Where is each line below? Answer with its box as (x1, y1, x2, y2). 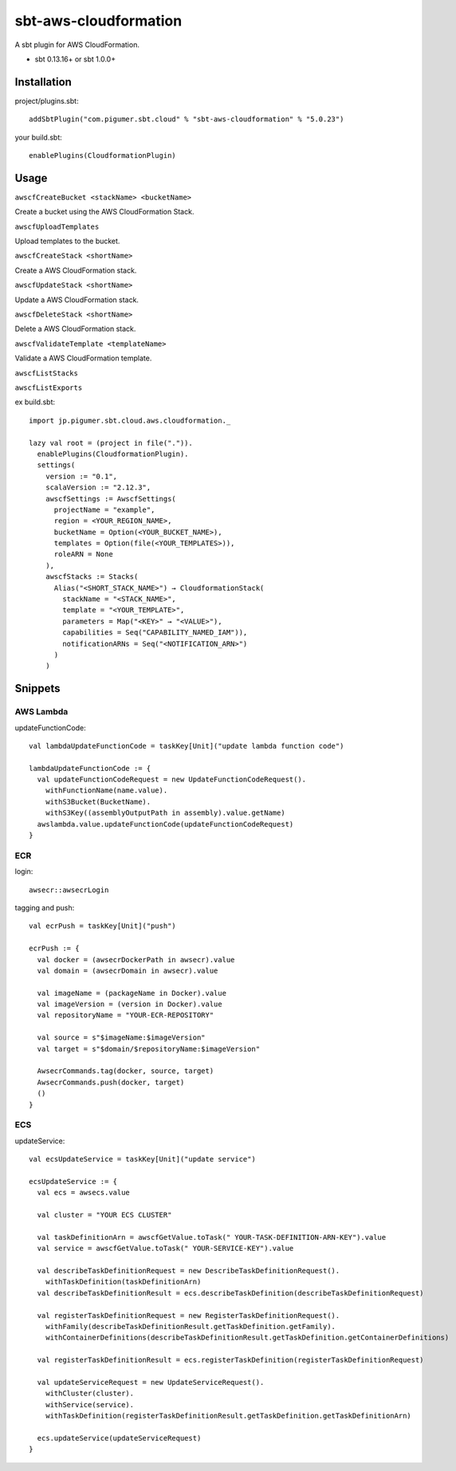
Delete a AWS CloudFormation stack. (14, 324, 136, 334)
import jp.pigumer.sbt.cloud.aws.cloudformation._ (29, 415, 231, 425)
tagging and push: (14, 903, 75, 912)
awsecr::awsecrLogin (29, 885, 109, 895)
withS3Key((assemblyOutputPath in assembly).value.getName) (45, 808, 286, 817)
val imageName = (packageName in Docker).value (37, 989, 227, 997)
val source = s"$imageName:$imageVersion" (37, 1033, 206, 1042)
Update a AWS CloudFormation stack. (14, 295, 140, 305)
